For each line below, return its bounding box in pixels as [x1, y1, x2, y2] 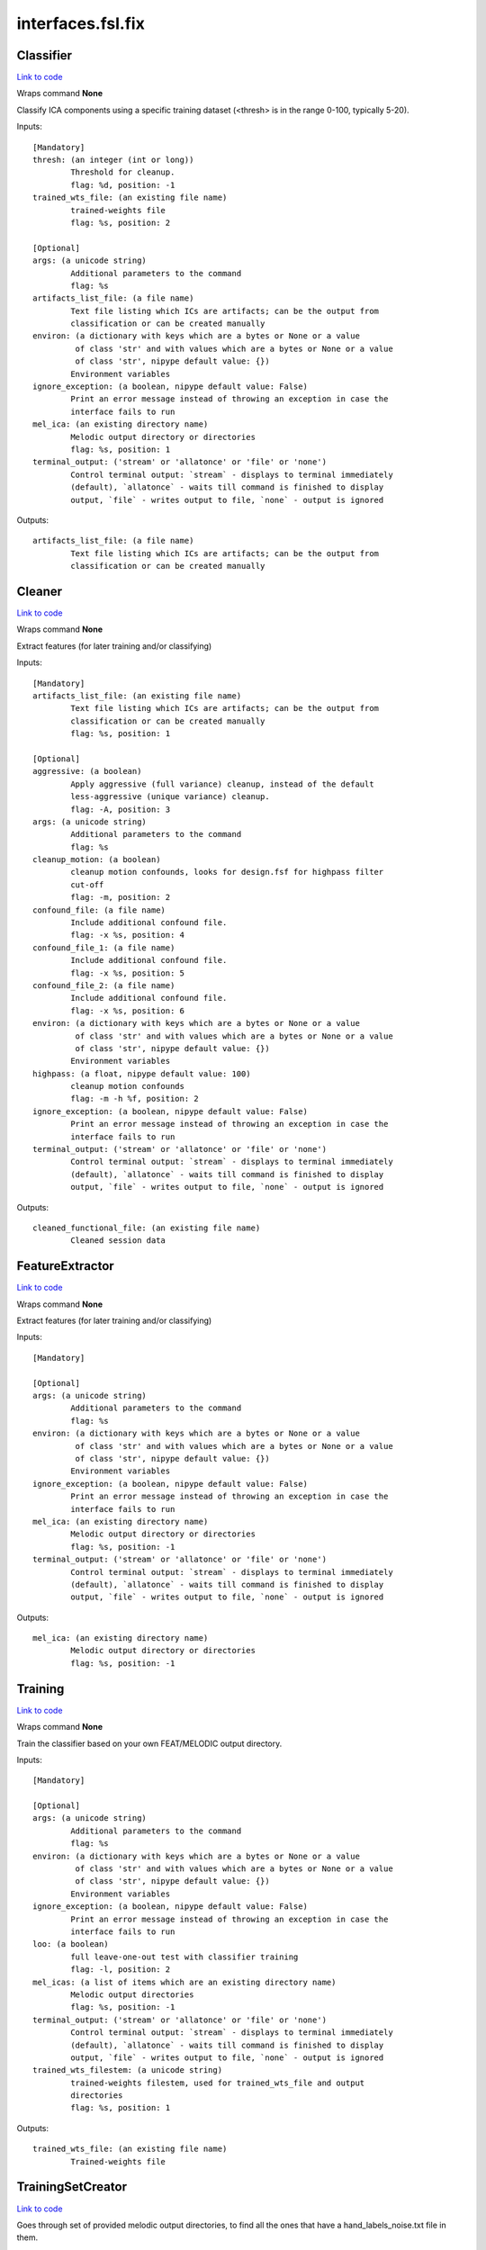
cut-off [70, 879, 104, 890]
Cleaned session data [70, 1236, 166, 1246]
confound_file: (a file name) [32, 904, 166, 915]
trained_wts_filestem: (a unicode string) [32, 2065, 223, 2075]
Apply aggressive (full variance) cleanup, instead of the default [70, 778, 374, 789]
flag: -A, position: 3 [70, 804, 171, 814]
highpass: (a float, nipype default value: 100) [32, 1068, 251, 1079]
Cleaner [16, 583, 63, 598]
